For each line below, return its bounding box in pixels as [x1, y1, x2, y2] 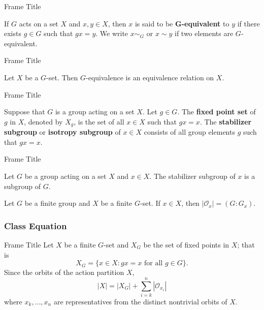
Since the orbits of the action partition [4, 267, 124, 277]
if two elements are [175, 28, 234, 39]
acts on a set [19, 18, 58, 28]
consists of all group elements [144, 127, 235, 137]
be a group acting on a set [24, 170, 107, 181]
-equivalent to [181, 18, 229, 28]
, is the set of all [74, 116, 124, 127]
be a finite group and [24, 198, 90, 208]
